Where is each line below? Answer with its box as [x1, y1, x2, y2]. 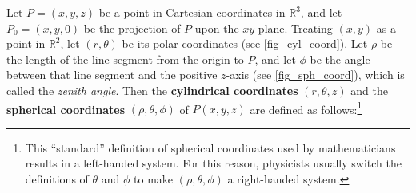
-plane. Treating [254, 19, 333, 36]
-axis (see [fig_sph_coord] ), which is [226, 66, 405, 83]
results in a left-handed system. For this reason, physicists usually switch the [25, 155, 402, 171]
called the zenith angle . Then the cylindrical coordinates [6, 81, 298, 98]
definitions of [25, 171, 89, 187]
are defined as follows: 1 [250, 98, 362, 117]
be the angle [310, 50, 370, 67]
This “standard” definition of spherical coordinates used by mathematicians [25, 139, 396, 156]
